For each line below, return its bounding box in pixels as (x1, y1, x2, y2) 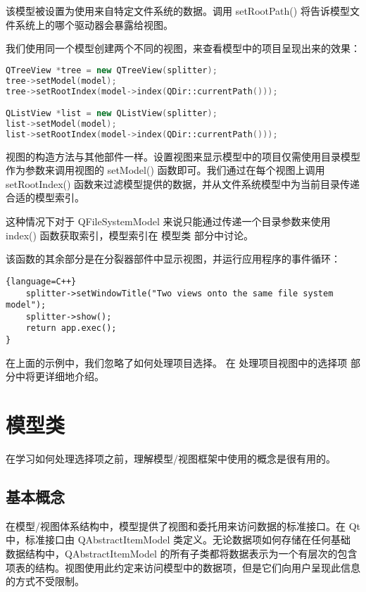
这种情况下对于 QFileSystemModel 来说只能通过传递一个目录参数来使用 (6, 214, 331, 229)
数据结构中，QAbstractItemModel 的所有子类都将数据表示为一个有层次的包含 (6, 546, 358, 561)
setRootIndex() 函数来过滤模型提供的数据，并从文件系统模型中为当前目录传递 (6, 176, 360, 191)
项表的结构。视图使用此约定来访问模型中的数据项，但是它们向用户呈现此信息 (6, 560, 360, 574)
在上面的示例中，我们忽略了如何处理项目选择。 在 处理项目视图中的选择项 (6, 355, 348, 370)
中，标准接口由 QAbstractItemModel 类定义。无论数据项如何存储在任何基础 (6, 532, 351, 547)
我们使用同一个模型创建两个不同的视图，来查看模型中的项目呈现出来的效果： (6, 41, 360, 56)
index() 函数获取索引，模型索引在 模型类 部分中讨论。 (6, 227, 253, 242)
